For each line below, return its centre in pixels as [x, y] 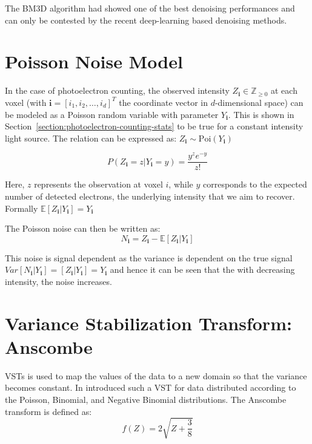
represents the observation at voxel [98, 184]
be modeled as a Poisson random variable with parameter [112, 114]
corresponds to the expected [255, 184]
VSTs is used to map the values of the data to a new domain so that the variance [156, 375]
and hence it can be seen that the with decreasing [202, 269]
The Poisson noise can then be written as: [83, 228]
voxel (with [26, 102]
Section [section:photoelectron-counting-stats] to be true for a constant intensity [154, 126]
